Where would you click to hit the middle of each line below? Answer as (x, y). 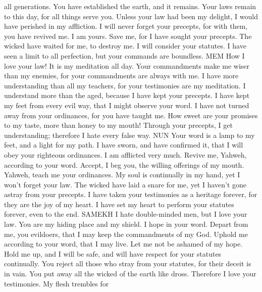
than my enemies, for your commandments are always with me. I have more (121, 76)
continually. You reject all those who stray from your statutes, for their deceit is (128, 263)
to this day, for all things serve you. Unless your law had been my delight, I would (131, 16)
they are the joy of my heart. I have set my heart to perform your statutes (119, 204)
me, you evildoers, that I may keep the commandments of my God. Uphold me (126, 234)
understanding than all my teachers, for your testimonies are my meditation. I (125, 85)
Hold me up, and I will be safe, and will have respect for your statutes (113, 253)
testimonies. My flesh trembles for (57, 283)
